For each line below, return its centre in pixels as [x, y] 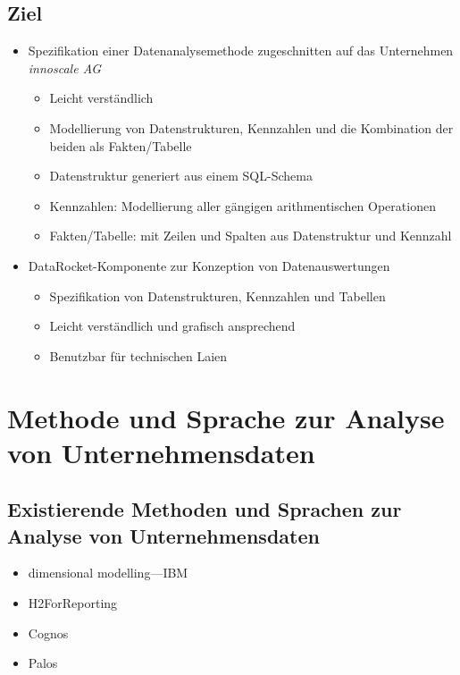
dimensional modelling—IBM [108, 573]
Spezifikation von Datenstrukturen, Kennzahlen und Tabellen [217, 295]
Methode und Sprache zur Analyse [226, 417]
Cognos [48, 633]
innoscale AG [65, 67]
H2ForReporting [73, 603]
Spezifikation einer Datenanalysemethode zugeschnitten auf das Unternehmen [241, 51]
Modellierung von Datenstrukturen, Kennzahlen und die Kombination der [251, 127]
